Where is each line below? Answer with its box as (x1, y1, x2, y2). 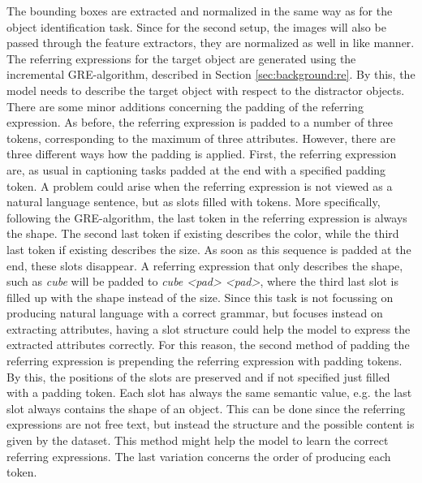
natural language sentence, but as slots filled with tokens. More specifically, (6, 193, 381, 210)
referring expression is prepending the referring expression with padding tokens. (6, 352, 403, 369)
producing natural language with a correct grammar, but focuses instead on (6, 304, 383, 321)
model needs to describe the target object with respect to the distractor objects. (6, 81, 405, 98)
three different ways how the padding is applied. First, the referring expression (6, 145, 397, 162)
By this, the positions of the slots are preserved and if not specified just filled (6, 368, 390, 385)
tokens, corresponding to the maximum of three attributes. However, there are (6, 129, 396, 146)
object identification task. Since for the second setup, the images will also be (6, 18, 386, 35)
